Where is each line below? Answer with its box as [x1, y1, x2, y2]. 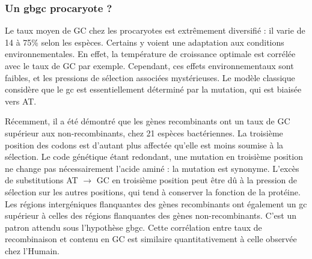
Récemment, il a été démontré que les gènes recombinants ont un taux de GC [5, 115, 290, 127]
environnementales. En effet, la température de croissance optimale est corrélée [5, 47, 296, 60]
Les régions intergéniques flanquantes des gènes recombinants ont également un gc [5, 197, 307, 210]
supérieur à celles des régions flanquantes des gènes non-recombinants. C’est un [5, 209, 296, 222]
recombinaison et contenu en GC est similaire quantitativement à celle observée [5, 233, 297, 245]
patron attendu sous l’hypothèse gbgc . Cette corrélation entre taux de [5, 221, 262, 233]
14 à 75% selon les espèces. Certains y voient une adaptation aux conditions [5, 35, 284, 48]
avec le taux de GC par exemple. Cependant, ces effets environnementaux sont [5, 59, 294, 72]
